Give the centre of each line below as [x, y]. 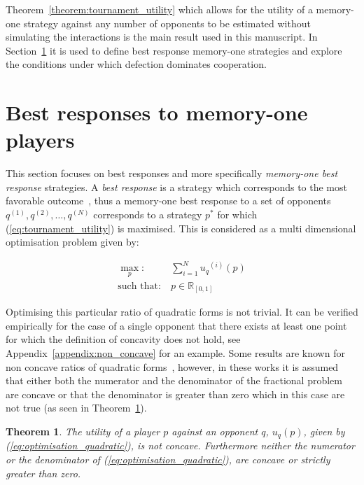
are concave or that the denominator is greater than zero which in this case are [175, 394]
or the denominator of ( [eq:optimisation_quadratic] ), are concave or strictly [168, 459]
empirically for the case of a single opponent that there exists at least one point [176, 325]
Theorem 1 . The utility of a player [83, 431]
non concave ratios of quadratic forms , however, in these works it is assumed [172, 366]
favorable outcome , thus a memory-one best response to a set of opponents [168, 201]
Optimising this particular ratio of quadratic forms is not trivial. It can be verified [182, 312]
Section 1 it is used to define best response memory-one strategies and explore [174, 50]
